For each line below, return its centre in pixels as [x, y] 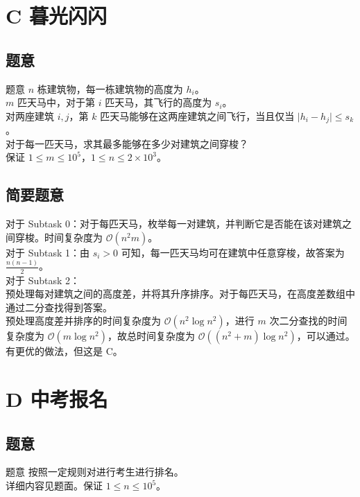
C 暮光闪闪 [56, 16]
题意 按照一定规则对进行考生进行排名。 [95, 472]
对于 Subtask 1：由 [48, 252]
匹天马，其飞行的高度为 [158, 102]
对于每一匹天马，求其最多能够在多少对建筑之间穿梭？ [127, 143]
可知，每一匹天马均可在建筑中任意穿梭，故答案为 [233, 252]
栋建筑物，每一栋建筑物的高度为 [110, 88]
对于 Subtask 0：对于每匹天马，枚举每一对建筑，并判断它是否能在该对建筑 [174, 224]
